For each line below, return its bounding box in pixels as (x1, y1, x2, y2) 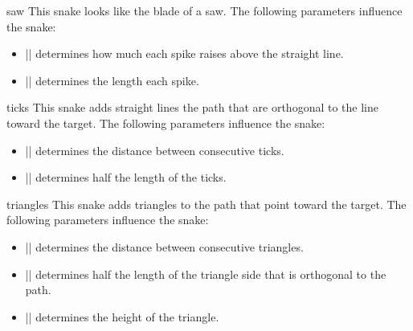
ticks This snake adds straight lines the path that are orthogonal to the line (6, 99, 378, 116)
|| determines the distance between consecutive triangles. (25, 238, 304, 255)
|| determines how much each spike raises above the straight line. (25, 45, 344, 62)
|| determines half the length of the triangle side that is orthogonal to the (25, 265, 386, 282)
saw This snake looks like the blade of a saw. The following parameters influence (6, 2, 403, 18)
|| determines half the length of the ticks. (25, 169, 227, 186)
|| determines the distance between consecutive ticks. (25, 141, 284, 158)
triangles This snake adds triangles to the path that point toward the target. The (6, 195, 407, 212)
